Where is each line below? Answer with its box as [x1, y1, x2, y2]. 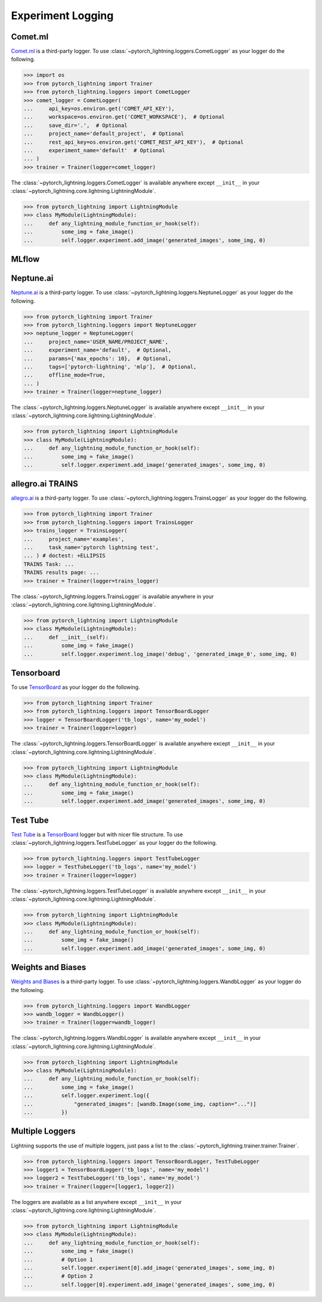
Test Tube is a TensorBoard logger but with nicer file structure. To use [11, 830, 183, 838]
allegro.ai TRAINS [11, 479, 79, 489]
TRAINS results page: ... [23, 569, 100, 576]
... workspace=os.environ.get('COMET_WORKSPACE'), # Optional [23, 113, 225, 121]
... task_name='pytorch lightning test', [23, 544, 159, 551]
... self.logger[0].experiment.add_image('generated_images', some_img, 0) [23, 1281, 275, 1288]
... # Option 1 [23, 1256, 94, 1263]
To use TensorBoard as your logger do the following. [11, 684, 140, 691]
